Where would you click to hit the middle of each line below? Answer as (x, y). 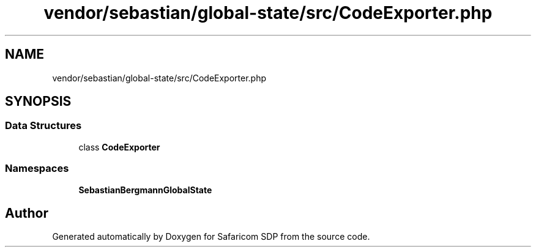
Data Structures (43, 126)
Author (27, 213)
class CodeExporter (119, 147)
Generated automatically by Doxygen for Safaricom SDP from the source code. (211, 237)
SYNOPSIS (38, 102)
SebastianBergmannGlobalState (145, 190)
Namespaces (37, 169)
